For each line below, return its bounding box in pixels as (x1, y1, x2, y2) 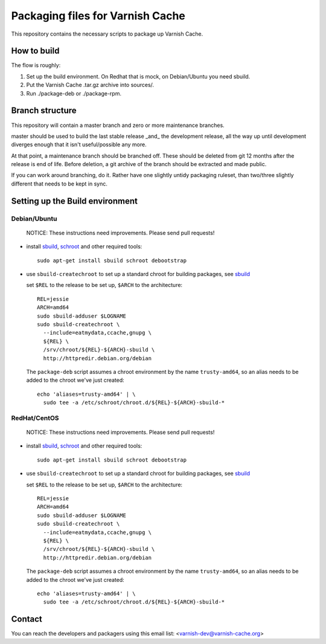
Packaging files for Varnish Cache (11, 9, 185, 22)
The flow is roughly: (11, 62, 61, 69)
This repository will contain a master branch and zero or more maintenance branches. (11, 121, 225, 129)
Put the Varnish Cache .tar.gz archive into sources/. (26, 82, 154, 89)
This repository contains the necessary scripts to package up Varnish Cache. (11, 30, 203, 37)
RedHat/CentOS (11, 414, 60, 422)
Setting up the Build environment (11, 196, 138, 206)
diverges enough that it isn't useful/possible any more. (11, 141, 147, 148)
